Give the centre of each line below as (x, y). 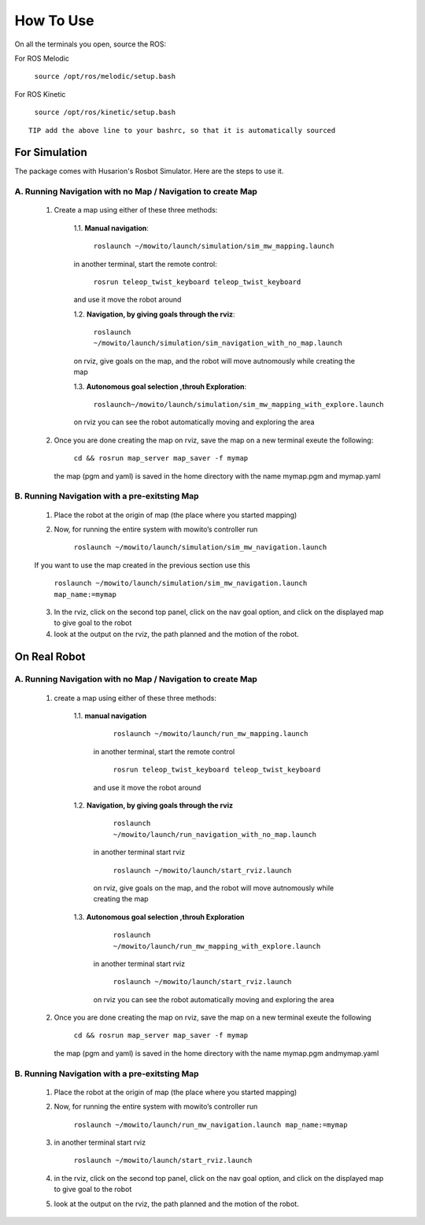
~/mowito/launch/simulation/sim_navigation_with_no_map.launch (218, 343)
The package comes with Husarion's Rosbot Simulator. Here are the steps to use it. (149, 171)
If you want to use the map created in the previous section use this (142, 565)
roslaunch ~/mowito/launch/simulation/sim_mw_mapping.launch (214, 246)
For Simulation (51, 152)
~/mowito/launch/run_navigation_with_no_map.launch (215, 834)
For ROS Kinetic (40, 94)
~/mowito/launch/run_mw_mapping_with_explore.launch (217, 946)
